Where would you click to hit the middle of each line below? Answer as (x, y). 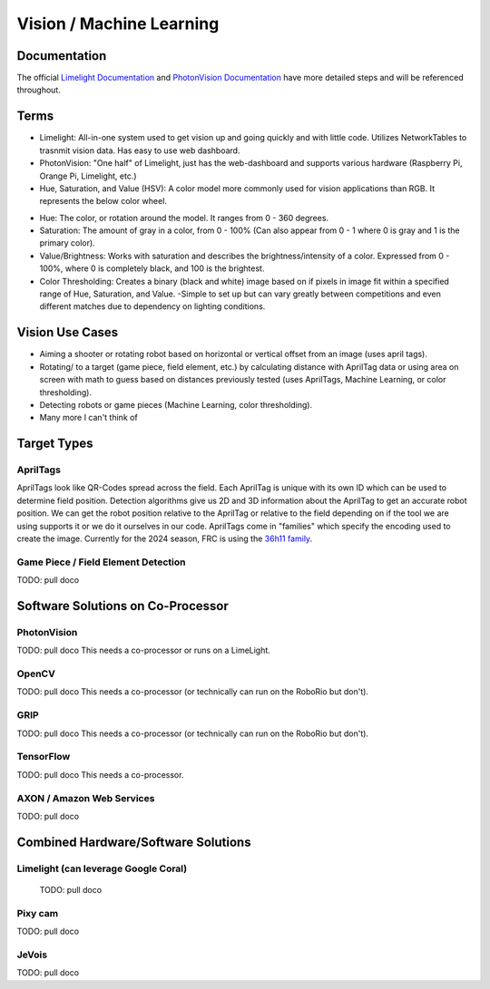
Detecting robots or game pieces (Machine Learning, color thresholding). (176, 404)
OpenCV (36, 674)
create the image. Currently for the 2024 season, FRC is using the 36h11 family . (165, 538)
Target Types (55, 444)
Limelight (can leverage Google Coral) (102, 868)
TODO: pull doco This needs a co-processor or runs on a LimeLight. (144, 650)
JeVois (32, 955)
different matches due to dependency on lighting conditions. (152, 306)
